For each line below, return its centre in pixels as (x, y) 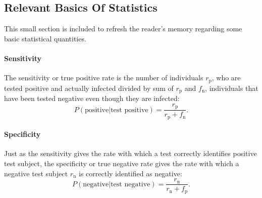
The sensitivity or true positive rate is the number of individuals (104, 78)
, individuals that (232, 88)
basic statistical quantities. (45, 38)
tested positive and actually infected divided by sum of (89, 88)
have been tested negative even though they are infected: (92, 98)
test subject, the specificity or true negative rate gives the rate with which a (122, 163)
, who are (226, 78)
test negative (130, 184)
